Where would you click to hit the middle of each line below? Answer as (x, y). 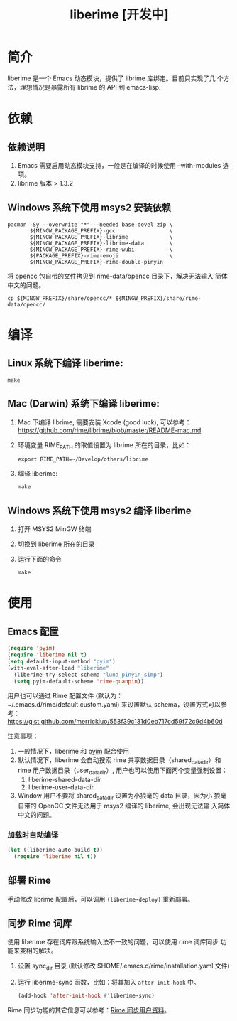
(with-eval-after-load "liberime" (59, 668)
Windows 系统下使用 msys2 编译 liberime (99, 510)
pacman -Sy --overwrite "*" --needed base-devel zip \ (90, 225)
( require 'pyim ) (31, 648)
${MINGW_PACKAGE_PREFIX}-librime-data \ (101, 243)
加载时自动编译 (33, 835)
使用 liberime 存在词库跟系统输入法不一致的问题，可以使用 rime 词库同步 (113, 942)
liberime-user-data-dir (61, 787)
